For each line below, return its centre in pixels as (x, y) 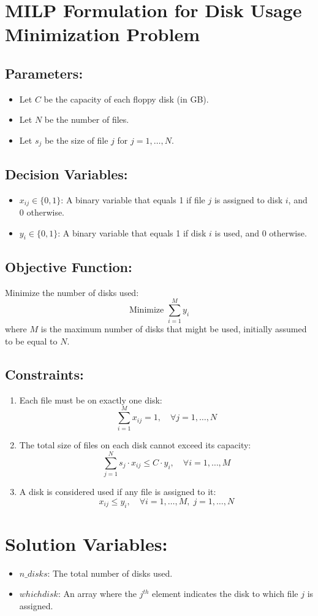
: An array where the (97, 594)
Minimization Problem (102, 34)
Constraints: (44, 374)
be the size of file (76, 140)
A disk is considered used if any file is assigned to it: (118, 492)
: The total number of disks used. (110, 573)
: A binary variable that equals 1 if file (133, 199)
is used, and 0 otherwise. (261, 232)
